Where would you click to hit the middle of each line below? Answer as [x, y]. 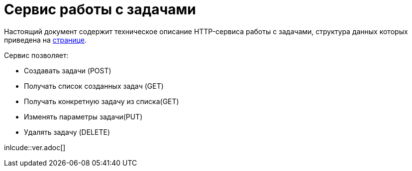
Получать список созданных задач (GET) [94, 86]
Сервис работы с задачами [100, 9]
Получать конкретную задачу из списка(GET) [102, 101]
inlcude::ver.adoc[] [35, 147]
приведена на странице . [45, 40]
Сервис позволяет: [36, 55]
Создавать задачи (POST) [68, 70]
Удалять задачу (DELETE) [67, 132]
